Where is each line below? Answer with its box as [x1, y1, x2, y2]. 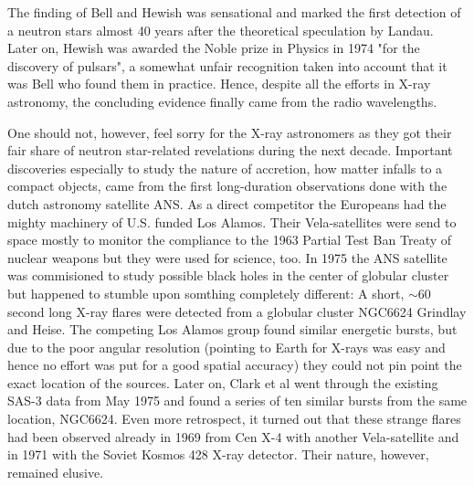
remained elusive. [7, 462, 104, 481]
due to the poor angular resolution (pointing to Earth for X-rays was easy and [7, 337, 446, 356]
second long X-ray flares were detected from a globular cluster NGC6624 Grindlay [7, 301, 467, 321]
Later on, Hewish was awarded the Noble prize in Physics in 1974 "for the [7, 38, 420, 58]
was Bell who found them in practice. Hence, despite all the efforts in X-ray [7, 74, 431, 93]
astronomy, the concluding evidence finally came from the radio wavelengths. [7, 91, 437, 111]
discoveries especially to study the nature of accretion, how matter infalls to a [7, 158, 443, 177]
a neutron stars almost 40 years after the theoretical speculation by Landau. [7, 20, 434, 39]
